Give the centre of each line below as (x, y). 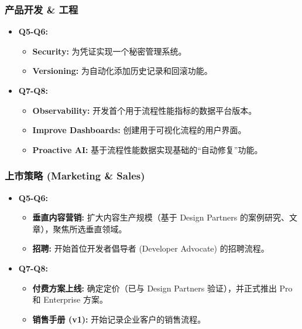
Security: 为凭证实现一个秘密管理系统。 (109, 51)
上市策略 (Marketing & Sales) (75, 176)
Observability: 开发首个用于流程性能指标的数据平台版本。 (145, 110)
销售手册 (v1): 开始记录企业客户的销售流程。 (119, 319)
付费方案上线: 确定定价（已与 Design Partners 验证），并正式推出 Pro (162, 288)
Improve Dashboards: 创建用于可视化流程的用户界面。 (139, 130)
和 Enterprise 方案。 (70, 299)
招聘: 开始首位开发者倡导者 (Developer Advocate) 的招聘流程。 (151, 248)
